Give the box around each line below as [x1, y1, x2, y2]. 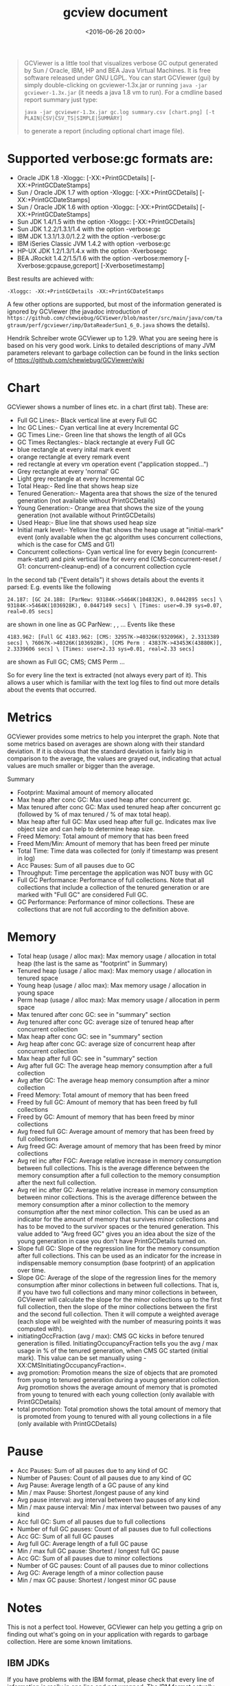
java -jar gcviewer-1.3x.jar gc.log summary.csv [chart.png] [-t [23, 109, 215, 116]
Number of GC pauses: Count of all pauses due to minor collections [16, 1561, 209, 1569]
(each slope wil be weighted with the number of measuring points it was [16, 1317, 222, 1325]
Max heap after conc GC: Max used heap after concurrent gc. [16, 796, 192, 804]
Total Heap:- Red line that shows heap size [16, 481, 139, 490]
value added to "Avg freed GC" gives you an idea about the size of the [16, 1229, 216, 1238]
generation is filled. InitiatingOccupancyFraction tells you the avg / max [16, 1339, 218, 1347]
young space [16, 988, 54, 996]
